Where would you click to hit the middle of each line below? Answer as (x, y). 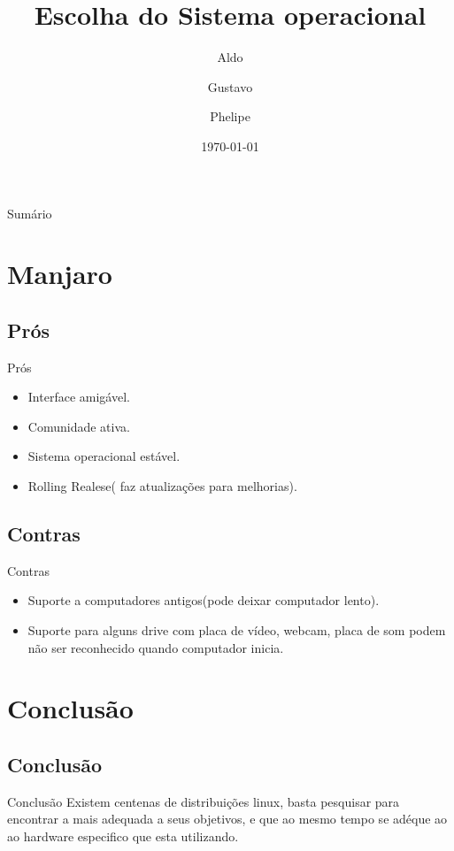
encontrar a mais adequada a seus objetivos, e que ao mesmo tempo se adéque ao (227, 819)
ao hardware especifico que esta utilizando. (123, 836)
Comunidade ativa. (79, 426)
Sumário (30, 213)
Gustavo (230, 86)
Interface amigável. (79, 397)
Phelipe (230, 116)
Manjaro (60, 274)
